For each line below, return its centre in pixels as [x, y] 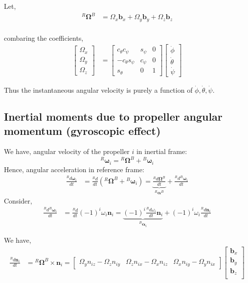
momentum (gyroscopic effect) [82, 131]
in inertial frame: [162, 151]
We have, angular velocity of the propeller [67, 151]
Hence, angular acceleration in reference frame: [74, 169]
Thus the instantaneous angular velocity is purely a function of [98, 90]
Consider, [18, 200]
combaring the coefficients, [44, 38]
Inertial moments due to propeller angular [113, 116]
